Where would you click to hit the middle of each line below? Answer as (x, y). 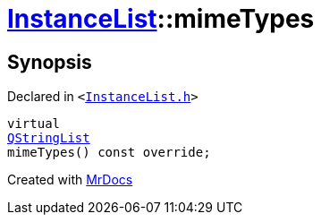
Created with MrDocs (70, 180)
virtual (34, 124)
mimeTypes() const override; (109, 153)
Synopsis (50, 62)
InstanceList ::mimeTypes (161, 19)
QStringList (49, 138)
